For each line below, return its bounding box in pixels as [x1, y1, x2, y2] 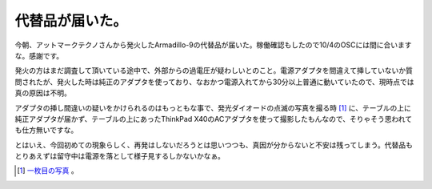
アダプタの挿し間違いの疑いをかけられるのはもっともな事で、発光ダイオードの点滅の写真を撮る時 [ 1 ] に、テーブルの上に [14, 103, 411, 112]
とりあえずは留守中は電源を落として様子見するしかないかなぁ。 [14, 151, 226, 161]
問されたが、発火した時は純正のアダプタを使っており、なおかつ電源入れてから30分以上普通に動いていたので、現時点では [14, 77, 415, 86]
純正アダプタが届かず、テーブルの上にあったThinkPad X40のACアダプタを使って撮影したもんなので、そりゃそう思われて [14, 114, 413, 123]
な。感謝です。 [14, 50, 64, 60]
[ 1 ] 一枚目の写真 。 [17, 166, 79, 175]
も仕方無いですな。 [14, 125, 78, 135]
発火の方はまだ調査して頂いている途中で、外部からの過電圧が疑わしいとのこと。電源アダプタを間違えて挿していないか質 [14, 66, 414, 75]
